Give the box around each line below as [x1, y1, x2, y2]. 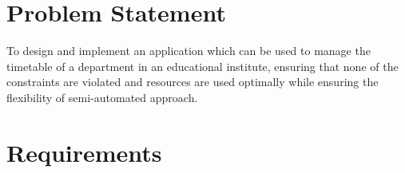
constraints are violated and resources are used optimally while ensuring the [6, 73, 379, 90]
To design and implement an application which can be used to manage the [6, 42, 371, 59]
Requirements [6, 136, 162, 168]
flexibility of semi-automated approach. [6, 88, 198, 105]
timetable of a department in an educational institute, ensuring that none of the [6, 57, 399, 74]
